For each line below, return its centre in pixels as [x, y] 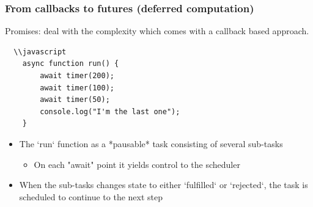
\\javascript [40, 52]
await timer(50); [75, 100]
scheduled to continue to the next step [91, 196]
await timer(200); [77, 76]
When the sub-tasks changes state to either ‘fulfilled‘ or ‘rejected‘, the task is [164, 185]
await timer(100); [77, 88]
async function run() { [71, 64]
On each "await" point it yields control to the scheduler [137, 164]
